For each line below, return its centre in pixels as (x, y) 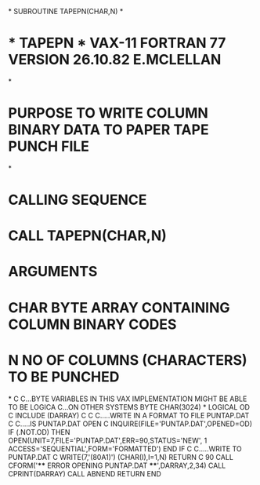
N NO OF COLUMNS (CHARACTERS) (128, 360)
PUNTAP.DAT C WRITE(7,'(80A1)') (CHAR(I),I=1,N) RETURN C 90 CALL (121, 457)
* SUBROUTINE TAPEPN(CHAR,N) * (66, 11)
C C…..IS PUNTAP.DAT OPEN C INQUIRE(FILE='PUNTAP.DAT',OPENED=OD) (130, 424)
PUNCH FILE (49, 146)
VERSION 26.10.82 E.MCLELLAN (115, 60)
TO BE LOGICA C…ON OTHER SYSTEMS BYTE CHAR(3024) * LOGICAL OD (129, 407)
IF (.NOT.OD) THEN (39, 432)
